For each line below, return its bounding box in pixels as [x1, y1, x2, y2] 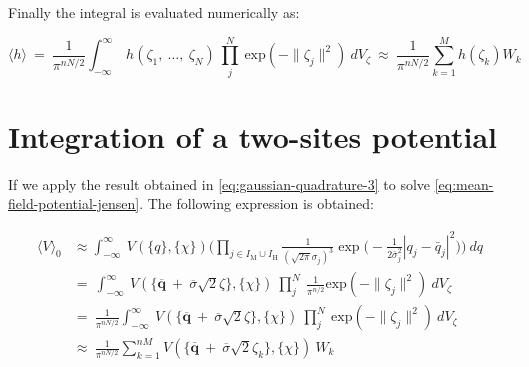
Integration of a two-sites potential [8, 115, 498, 156]
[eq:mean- [434, 173, 494, 194]
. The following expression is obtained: [139, 193, 374, 214]
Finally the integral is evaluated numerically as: [8, 2, 300, 22]
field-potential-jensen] [8, 193, 140, 214]
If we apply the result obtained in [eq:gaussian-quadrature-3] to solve [8, 173, 431, 194]
